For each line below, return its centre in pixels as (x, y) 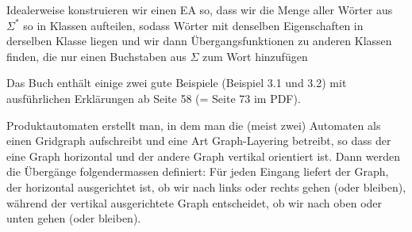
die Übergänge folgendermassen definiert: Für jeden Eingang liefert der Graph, (198, 171)
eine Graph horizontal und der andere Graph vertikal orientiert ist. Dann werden (203, 156)
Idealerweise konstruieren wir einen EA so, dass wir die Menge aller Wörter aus (200, 10)
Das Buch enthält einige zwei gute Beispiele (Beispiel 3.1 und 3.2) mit (177, 83)
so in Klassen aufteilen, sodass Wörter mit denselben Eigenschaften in (193, 25)
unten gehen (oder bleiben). (74, 218)
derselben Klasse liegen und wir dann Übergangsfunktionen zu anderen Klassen (199, 41)
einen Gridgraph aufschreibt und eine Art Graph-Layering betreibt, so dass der (199, 141)
